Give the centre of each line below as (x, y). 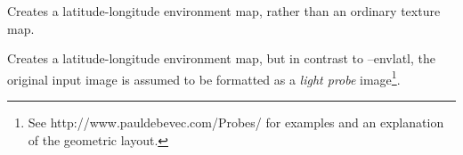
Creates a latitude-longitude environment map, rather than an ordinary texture (224, 11)
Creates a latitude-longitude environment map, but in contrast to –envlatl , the (221, 58)
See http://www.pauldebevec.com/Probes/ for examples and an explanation (236, 122)
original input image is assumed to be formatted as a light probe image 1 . (204, 77)
